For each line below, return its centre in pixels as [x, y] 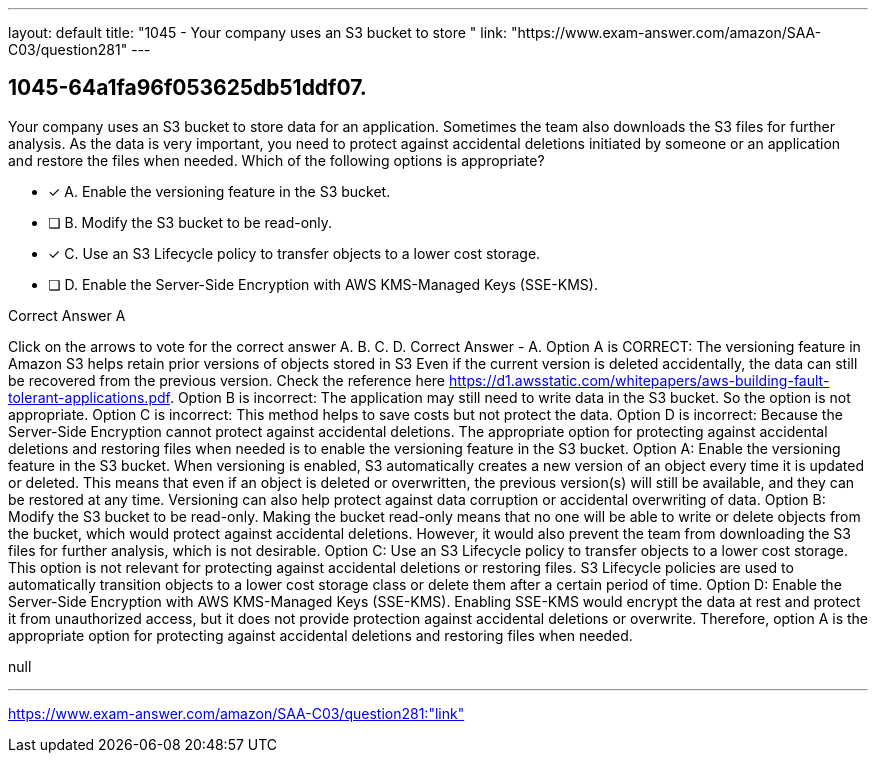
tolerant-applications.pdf [89, 397]
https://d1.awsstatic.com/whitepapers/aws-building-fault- [639, 380]
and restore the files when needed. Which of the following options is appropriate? [276, 160]
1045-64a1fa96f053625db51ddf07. [187, 88]
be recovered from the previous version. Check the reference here [227, 380]
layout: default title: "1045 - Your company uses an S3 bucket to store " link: [258, 32]
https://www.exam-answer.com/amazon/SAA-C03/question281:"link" [236, 713]
